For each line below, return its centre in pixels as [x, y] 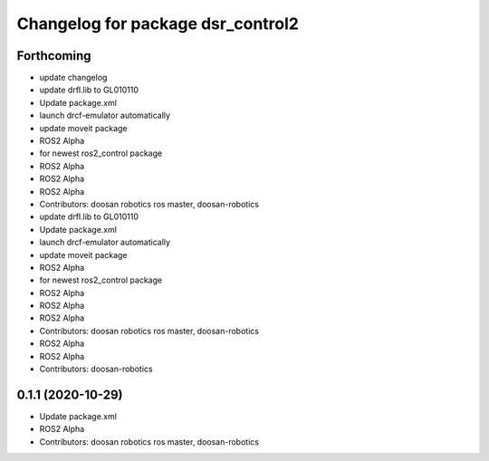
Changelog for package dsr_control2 [158, 24]
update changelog [73, 78]
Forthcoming [54, 56]
